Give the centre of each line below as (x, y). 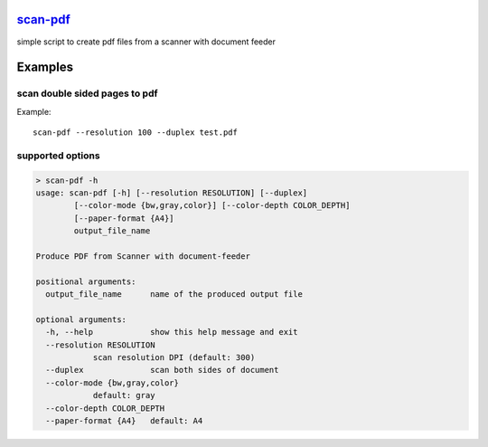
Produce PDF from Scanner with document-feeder (143, 256)
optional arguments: (81, 319)
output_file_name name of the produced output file (174, 295)
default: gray (124, 395)
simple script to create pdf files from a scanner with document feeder (146, 42)
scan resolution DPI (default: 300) (174, 358)
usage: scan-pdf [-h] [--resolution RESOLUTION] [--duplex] (172, 193)
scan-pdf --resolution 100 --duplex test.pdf (136, 133)
